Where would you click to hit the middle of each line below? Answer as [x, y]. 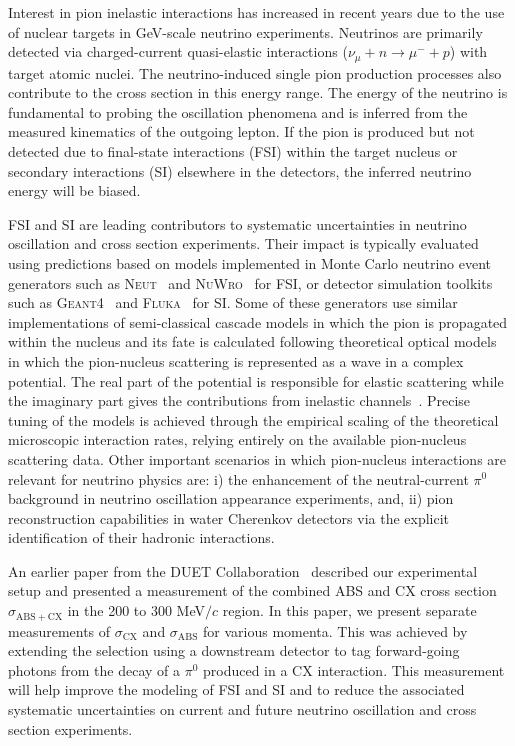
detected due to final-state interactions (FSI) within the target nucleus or [233, 151]
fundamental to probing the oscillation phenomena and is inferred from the [238, 111]
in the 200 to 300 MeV [136, 610]
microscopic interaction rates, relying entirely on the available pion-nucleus [237, 439]
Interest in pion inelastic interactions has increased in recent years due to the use [256, 12]
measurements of [59, 630]
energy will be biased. [74, 190]
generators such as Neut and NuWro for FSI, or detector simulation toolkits [250, 282]
